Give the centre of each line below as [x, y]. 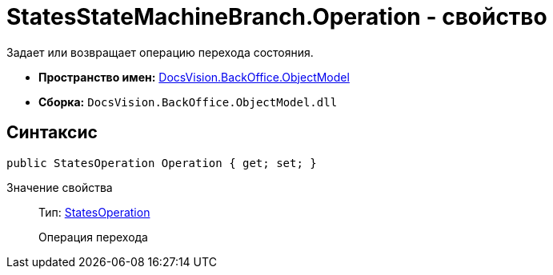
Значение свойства [60, 187]
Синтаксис [52, 133]
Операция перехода [93, 237]
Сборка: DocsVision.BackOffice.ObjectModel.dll [188, 102]
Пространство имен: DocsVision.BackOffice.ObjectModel [194, 77]
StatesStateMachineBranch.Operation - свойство [277, 17]
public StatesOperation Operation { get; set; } [162, 163]
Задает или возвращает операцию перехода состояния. [160, 52]
